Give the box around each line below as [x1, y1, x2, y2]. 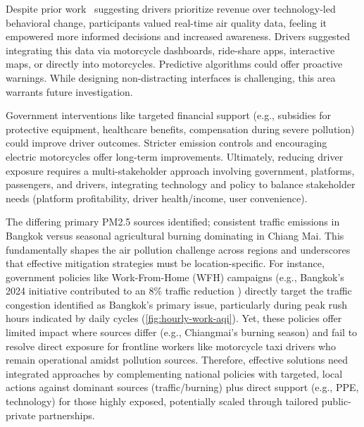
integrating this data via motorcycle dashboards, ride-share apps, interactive [6, 42, 335, 57]
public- [321, 394, 351, 409]
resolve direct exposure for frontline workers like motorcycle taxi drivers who [6, 338, 336, 353]
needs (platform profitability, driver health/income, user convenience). [6, 190, 308, 205]
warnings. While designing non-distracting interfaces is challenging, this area [6, 70, 336, 85]
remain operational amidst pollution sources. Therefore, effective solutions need [6, 352, 348, 367]
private [6, 407, 36, 422]
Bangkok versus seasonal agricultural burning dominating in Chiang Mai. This [6, 228, 344, 242]
